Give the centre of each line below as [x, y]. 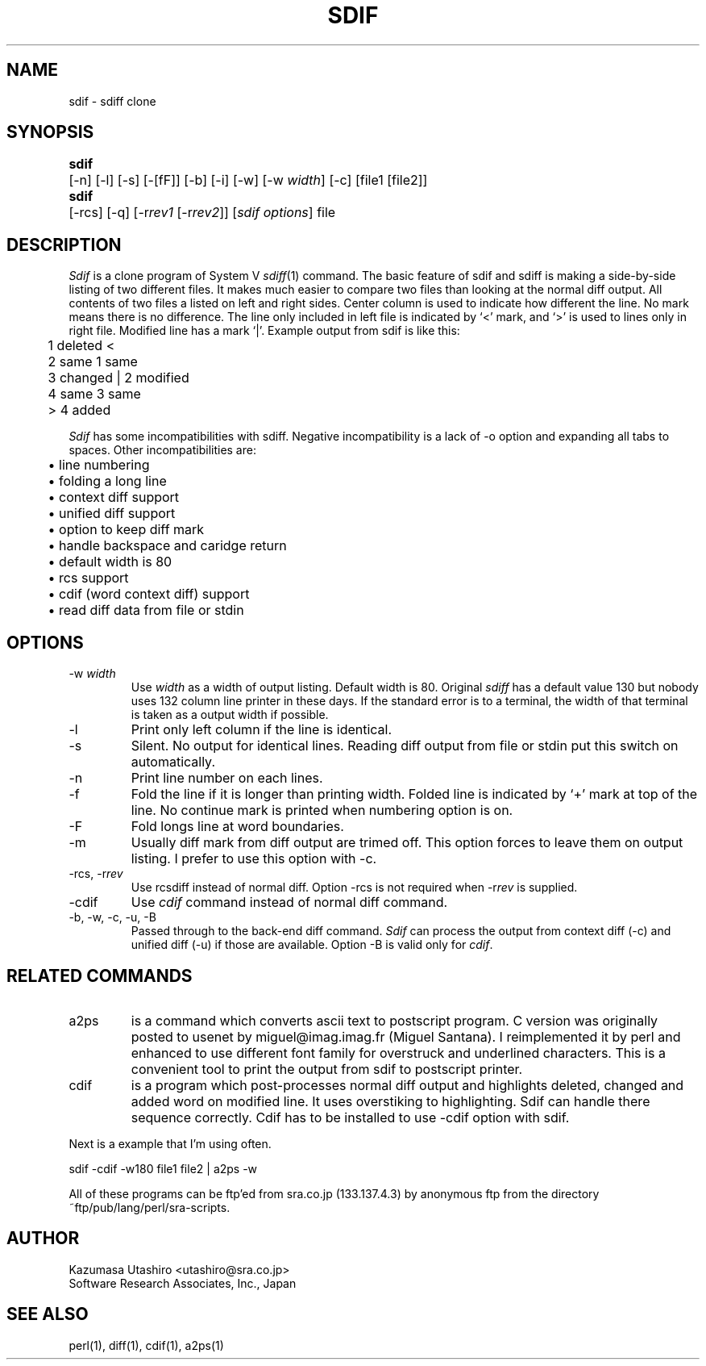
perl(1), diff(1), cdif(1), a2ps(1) [146, 1345]
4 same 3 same [94, 394]
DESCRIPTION [64, 244]
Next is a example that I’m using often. [170, 1143]
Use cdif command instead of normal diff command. [289, 902]
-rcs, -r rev [96, 874]
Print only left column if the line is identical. [262, 730]
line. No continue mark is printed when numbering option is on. [322, 810]
